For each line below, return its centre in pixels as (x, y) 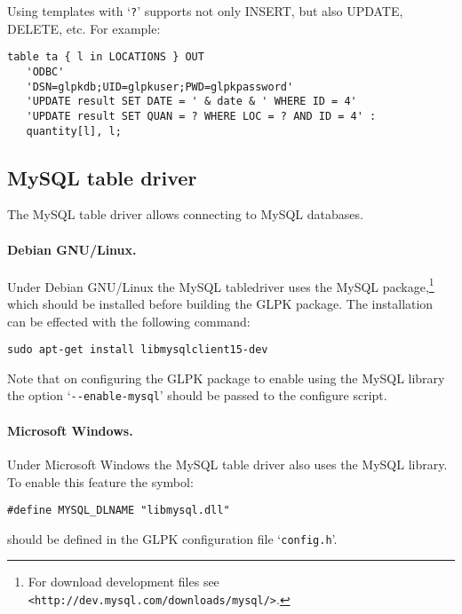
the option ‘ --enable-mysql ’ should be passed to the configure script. (197, 395)
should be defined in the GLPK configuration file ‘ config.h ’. (172, 538)
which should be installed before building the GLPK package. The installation (220, 304)
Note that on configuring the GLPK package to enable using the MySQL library (226, 378)
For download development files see (123, 582)
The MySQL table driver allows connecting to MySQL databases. (185, 214)
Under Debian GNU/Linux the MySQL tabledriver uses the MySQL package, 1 (221, 285)
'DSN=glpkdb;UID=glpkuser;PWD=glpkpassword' (160, 87)
